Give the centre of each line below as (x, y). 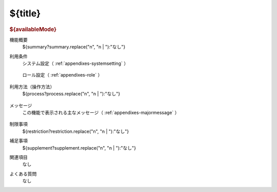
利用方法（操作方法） (32, 86)
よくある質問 (23, 174)
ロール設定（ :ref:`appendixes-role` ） (62, 75)
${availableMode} (33, 29)
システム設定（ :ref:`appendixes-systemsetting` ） (75, 63)
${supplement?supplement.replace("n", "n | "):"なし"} (79, 148)
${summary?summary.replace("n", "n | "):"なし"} (74, 47)
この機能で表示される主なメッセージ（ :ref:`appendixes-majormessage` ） (101, 112)
